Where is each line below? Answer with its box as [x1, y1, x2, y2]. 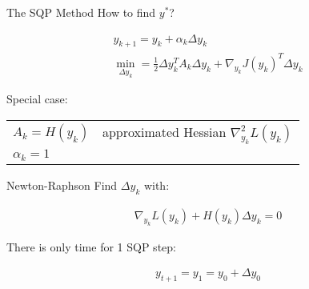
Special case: [6, 90, 68, 107]
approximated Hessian [102, 122, 227, 141]
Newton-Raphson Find [6, 177, 118, 194]
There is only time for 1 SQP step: [6, 238, 176, 255]
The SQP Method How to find [6, 4, 156, 20]
